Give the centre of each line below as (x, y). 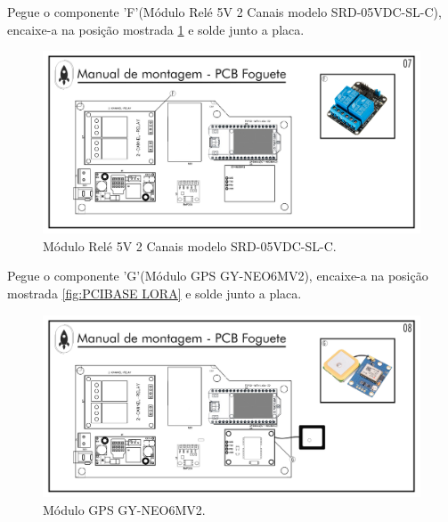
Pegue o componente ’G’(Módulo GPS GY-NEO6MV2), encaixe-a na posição (218, 276)
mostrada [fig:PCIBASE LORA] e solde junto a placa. (155, 293)
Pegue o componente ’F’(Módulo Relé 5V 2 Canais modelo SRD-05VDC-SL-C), (224, 12)
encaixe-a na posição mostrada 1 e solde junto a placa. (156, 29)
